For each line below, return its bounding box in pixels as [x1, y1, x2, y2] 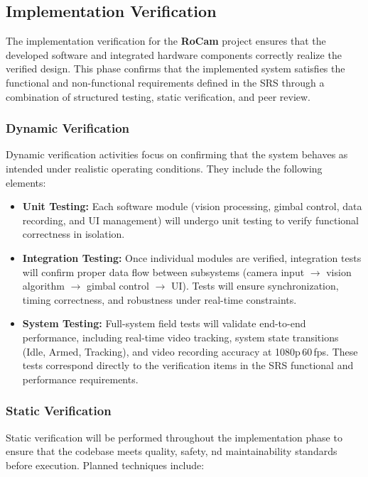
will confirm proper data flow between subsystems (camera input [22, 264, 305, 279]
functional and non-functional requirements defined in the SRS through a [6, 75, 325, 89]
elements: [6, 175, 46, 190]
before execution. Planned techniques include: [6, 457, 205, 472]
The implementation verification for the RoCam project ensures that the [6, 33, 326, 48]
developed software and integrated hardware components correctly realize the [6, 47, 342, 62]
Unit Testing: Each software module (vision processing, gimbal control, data [22, 199, 362, 214]
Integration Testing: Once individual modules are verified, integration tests [22, 250, 362, 265]
